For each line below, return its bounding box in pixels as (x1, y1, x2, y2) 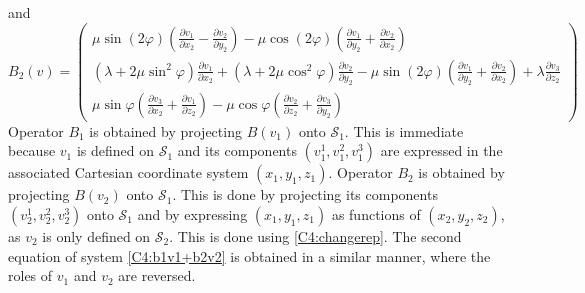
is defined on (76, 140, 155, 161)
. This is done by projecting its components (172, 184, 438, 205)
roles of (8, 265, 53, 286)
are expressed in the (380, 140, 503, 161)
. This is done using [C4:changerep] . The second (169, 225, 462, 246)
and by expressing (137, 203, 248, 224)
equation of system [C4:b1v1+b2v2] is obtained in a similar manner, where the (8, 245, 491, 266)
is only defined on (42, 225, 151, 246)
